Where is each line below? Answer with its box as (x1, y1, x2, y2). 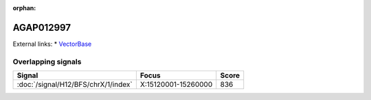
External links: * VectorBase (12, 40, 92, 48)
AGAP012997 (12, 21, 71, 34)
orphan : (12, 4, 36, 12)
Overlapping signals (12, 57, 82, 66)
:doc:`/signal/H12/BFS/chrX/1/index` (16, 79, 133, 89)
